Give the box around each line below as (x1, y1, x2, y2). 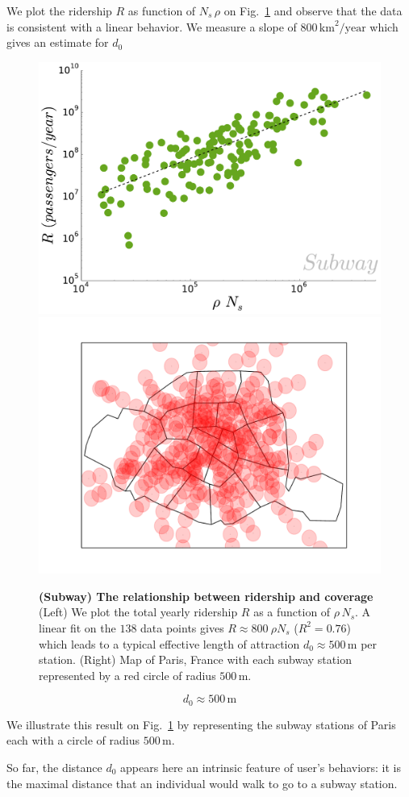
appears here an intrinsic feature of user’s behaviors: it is (120, 758, 402, 775)
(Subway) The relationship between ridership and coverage (39, 587, 374, 604)
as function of (127, 2, 196, 19)
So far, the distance (6, 758, 102, 775)
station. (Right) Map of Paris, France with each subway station (39, 651, 352, 668)
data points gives (140, 619, 224, 636)
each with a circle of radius (6, 732, 140, 749)
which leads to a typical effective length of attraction (39, 635, 300, 652)
